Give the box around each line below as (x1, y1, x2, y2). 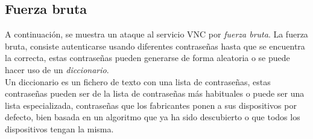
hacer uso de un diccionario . (5, 63, 109, 76)
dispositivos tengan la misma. (5, 122, 114, 135)
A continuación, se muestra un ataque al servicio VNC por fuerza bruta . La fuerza (5, 28, 308, 40)
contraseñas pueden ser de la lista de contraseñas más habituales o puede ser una (5, 87, 305, 100)
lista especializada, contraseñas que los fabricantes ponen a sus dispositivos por (5, 99, 297, 111)
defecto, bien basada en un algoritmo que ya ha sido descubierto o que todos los (5, 111, 300, 123)
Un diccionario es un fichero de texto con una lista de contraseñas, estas (5, 75, 271, 88)
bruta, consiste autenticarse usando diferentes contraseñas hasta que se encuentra (5, 39, 305, 52)
